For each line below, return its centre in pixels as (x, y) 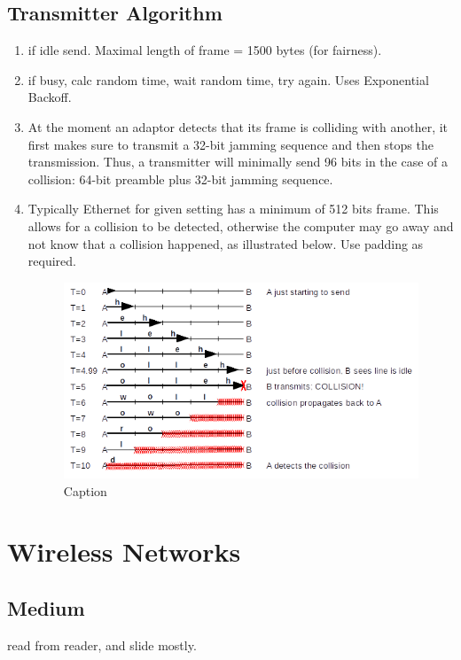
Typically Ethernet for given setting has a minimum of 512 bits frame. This (233, 209)
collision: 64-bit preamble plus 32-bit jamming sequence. (180, 179)
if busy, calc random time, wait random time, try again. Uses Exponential (228, 79)
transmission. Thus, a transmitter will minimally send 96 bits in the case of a (238, 162)
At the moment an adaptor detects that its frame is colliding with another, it (238, 126)
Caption (85, 490)
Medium (46, 607)
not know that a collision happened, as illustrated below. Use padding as (226, 243)
